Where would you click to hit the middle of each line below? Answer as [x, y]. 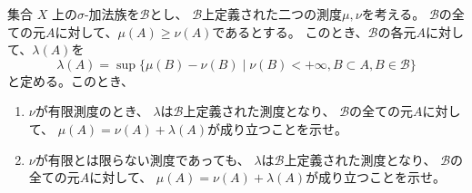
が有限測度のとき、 [92, 111]
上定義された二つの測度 [272, 14]
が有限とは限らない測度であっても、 [142, 159]
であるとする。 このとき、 [290, 31]
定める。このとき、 [77, 80]
